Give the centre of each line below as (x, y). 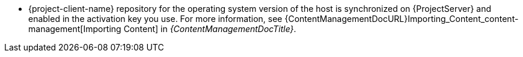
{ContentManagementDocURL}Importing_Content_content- (402, 19)
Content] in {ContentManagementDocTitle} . (210, 29)
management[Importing (75, 29)
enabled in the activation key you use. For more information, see (155, 19)
